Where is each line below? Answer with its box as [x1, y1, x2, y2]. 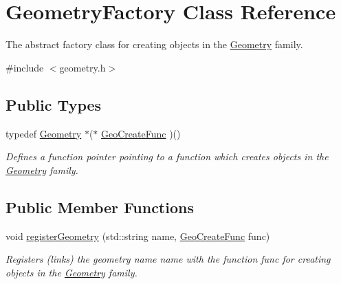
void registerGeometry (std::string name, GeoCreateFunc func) [5, 228, 270, 243]
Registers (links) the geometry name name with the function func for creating [5, 252, 331, 266]
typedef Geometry [5, 126, 82, 140]
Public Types [5, 94, 102, 115]
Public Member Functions [5, 196, 194, 217]
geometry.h [59, 60, 106, 74]
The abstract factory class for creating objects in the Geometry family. [5, 37, 303, 52]
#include [5, 60, 44, 74]
